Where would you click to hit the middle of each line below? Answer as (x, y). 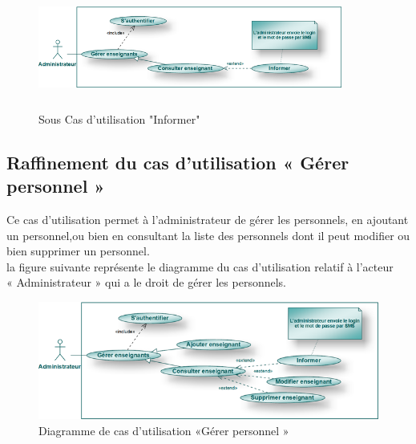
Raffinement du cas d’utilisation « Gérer (178, 162)
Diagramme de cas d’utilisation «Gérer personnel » (164, 430)
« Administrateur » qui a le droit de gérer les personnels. (146, 282)
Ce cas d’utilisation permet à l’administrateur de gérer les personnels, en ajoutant (208, 219)
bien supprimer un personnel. (78, 251)
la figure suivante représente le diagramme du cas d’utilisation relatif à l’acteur (200, 266)
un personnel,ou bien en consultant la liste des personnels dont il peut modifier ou (208, 235)
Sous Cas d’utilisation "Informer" (119, 118)
